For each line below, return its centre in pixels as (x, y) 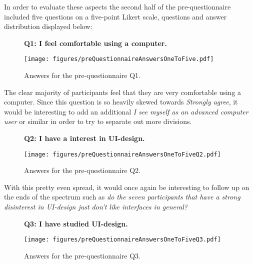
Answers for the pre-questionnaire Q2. (82, 170)
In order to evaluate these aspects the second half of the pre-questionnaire (117, 6)
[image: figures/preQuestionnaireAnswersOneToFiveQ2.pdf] (122, 154)
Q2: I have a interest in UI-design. (84, 138)
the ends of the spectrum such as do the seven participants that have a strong (122, 197)
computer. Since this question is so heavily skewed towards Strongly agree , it (121, 102)
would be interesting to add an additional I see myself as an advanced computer (126, 111)
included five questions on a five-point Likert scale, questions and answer (115, 16)
